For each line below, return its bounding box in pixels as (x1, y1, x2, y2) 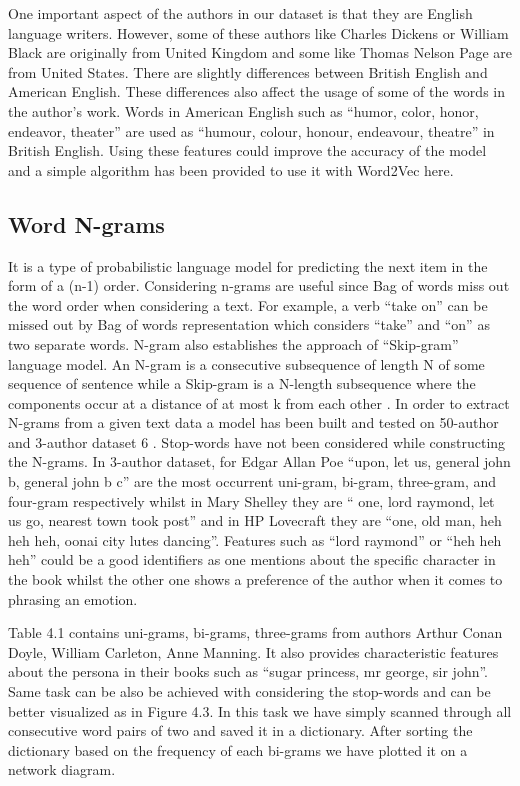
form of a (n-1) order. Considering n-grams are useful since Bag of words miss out (8, 275, 510, 296)
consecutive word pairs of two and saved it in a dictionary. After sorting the (8, 720, 473, 741)
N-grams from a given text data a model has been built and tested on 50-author (8, 412, 499, 433)
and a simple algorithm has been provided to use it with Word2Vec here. (8, 159, 454, 180)
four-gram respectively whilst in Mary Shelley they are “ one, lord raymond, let (8, 490, 495, 511)
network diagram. (8, 759, 116, 780)
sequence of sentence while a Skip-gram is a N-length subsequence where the (8, 373, 476, 394)
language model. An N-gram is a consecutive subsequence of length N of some (8, 353, 485, 374)
